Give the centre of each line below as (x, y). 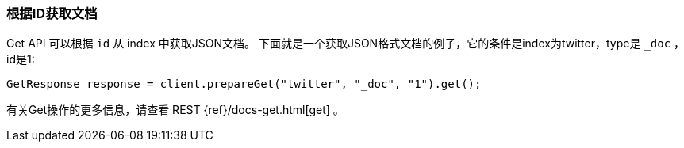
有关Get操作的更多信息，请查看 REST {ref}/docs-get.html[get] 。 (175, 110)
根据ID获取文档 (52, 13)
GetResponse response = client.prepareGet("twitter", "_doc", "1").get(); (244, 84)
